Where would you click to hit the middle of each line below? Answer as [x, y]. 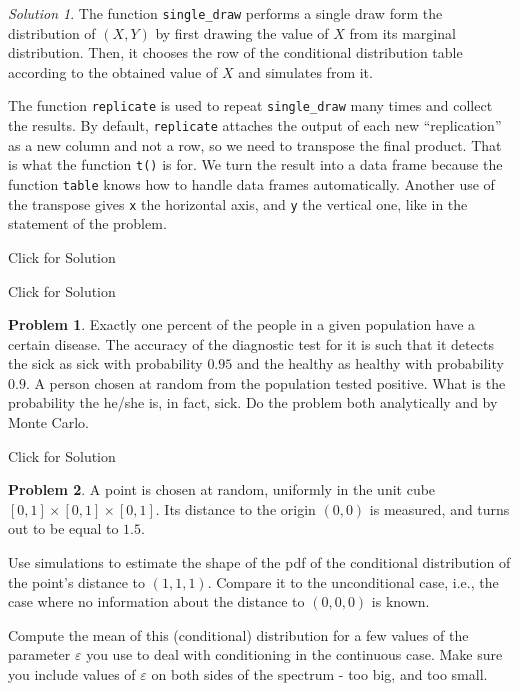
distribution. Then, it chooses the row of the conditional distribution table [235, 52]
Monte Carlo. [48, 422]
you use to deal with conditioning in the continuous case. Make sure [294, 654]
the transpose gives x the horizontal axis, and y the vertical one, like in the [238, 203]
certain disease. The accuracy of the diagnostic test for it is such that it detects [251, 343]
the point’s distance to [77, 581]
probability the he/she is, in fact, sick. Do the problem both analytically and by [253, 402]
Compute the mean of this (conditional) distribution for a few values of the [238, 634]
